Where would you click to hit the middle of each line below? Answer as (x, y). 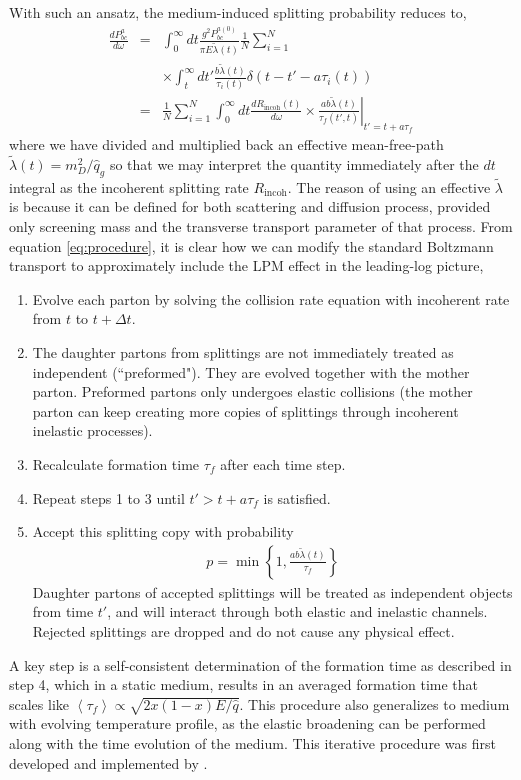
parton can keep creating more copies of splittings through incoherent (245, 410)
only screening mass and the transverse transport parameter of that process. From (261, 225)
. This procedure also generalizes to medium (374, 703)
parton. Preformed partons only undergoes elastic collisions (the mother (252, 391)
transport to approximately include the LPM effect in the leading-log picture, (246, 265)
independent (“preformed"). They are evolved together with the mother (251, 371)
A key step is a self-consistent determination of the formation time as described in (260, 664)
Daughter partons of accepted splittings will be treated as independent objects (272, 591)
